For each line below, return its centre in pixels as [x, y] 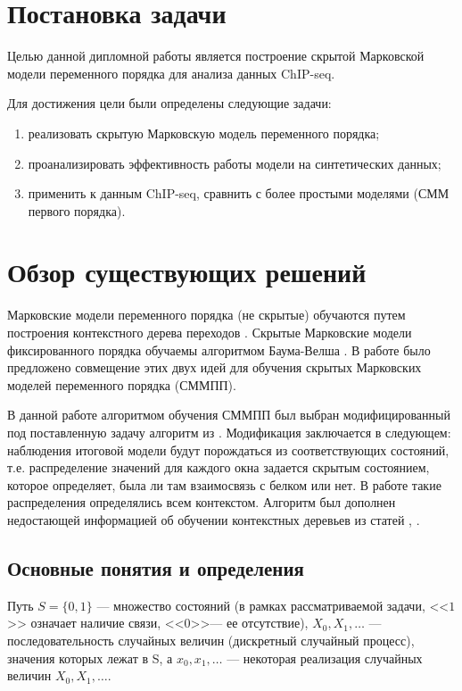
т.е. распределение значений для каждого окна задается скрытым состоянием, [219, 467]
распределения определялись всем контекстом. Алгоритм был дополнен [202, 502]
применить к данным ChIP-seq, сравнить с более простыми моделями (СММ [239, 193]
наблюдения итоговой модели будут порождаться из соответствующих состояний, [228, 450]
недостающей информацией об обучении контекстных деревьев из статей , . [214, 519]
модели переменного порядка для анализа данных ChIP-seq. [171, 73]
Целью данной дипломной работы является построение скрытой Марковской [216, 56]
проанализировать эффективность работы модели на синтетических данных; [235, 163]
